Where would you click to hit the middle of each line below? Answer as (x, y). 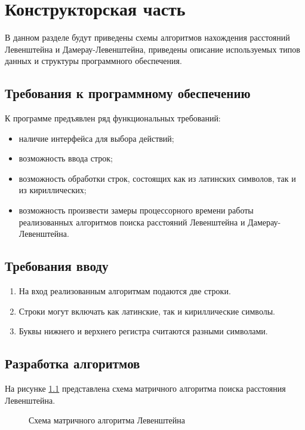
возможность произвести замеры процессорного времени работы (136, 210)
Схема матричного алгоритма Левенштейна (107, 420)
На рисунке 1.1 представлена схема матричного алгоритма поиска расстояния (145, 388)
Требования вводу (57, 266)
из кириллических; (53, 190)
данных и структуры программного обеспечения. (93, 61)
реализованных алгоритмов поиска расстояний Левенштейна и (132, 222)
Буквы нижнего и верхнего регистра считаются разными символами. (143, 331)
